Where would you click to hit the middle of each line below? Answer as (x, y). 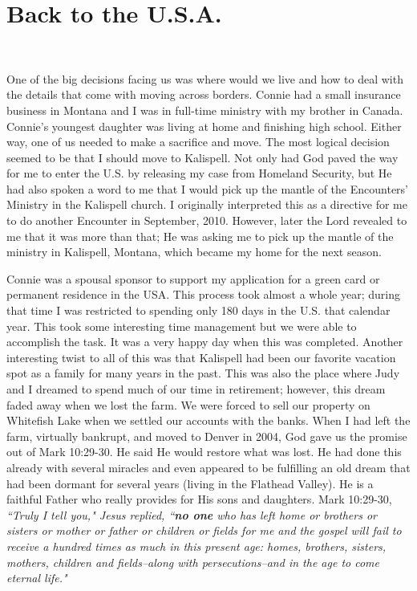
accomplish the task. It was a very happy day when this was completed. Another (205, 342)
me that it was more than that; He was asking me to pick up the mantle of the (200, 236)
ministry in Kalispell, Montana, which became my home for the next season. (194, 252)
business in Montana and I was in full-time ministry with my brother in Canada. (205, 110)
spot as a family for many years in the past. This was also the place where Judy (203, 373)
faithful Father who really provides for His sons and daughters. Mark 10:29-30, (199, 499)
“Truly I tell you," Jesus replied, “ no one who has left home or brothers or (192, 514)
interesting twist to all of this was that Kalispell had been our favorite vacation (201, 357)
